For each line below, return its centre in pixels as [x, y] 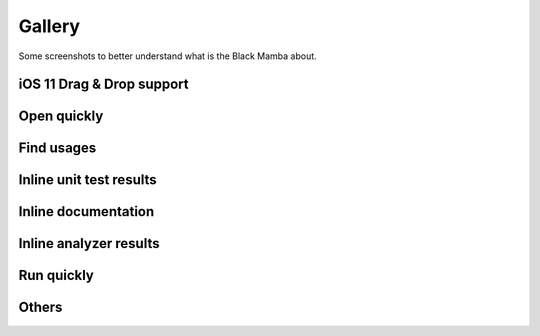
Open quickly [61, 116]
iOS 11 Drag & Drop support [103, 84]
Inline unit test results [87, 180]
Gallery [49, 26]
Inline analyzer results [89, 243]
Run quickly [56, 275]
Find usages [57, 148]
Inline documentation [86, 211]
